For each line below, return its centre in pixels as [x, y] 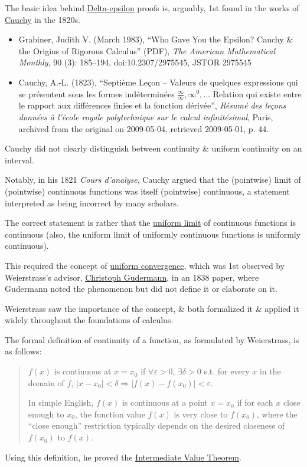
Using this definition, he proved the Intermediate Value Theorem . [123, 457]
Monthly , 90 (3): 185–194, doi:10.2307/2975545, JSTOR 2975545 [135, 62]
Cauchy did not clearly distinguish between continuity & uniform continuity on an [153, 148]
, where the [277, 414]
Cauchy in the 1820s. [43, 19]
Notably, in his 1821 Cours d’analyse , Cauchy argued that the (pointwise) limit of [153, 180]
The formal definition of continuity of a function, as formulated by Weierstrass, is [152, 339]
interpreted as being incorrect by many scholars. [92, 203]
